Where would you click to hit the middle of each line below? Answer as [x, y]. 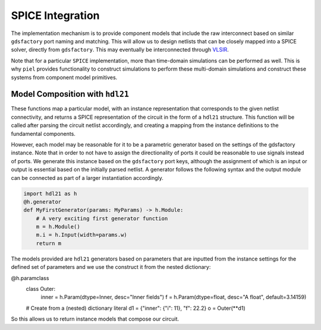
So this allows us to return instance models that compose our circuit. [95, 319]
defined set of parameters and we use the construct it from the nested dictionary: [111, 267]
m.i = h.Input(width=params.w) [81, 235]
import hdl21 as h [50, 193]
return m [49, 243]
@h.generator [43, 202]
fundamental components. [43, 134]
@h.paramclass [30, 278]
